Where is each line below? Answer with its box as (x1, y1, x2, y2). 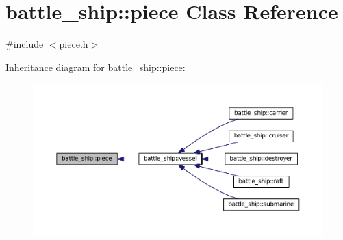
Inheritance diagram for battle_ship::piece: (5, 59, 186, 74)
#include (5, 37, 44, 51)
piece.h (59, 37, 88, 51)
